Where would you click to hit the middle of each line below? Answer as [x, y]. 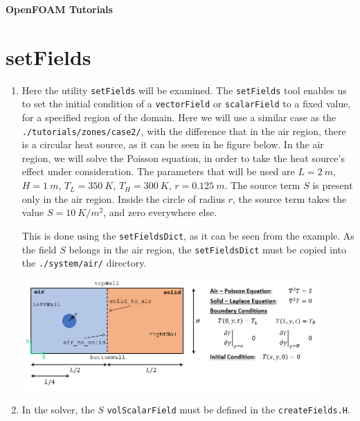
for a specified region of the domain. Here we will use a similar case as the [179, 117]
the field [39, 249]
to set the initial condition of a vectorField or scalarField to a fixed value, [186, 104]
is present [333, 185]
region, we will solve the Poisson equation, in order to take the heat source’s [183, 158]
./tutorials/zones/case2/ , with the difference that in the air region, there [184, 131]
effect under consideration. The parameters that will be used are [158, 171]
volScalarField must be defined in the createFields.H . [228, 410]
